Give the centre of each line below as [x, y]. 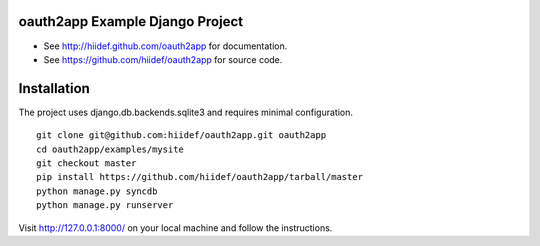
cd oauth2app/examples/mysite [110, 149]
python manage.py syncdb [97, 191]
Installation [54, 88]
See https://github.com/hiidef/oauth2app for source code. [163, 59]
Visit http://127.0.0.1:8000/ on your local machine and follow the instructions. [175, 227]
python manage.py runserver [105, 205]
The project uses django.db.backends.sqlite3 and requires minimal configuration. [186, 112]
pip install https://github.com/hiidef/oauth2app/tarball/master [200, 177]
